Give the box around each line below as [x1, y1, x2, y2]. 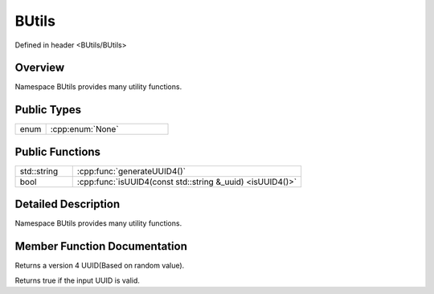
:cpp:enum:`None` [50, 124, 120, 135]
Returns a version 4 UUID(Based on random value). [14, 261, 185, 271]
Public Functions [14, 145, 100, 158]
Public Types [14, 103, 82, 116]
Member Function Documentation [14, 239, 188, 253]
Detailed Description [14, 198, 121, 211]
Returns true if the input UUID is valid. [14, 276, 141, 285]
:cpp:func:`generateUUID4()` [76, 165, 186, 177]
